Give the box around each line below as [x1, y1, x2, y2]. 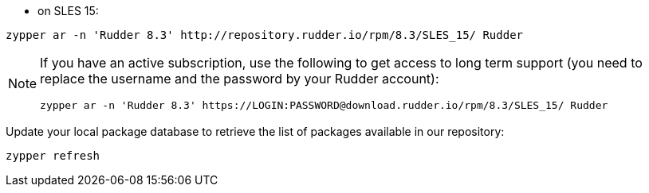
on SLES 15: [37, 4, 99, 17]
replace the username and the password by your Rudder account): [40, 71, 439, 87]
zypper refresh [6, 149, 100, 162]
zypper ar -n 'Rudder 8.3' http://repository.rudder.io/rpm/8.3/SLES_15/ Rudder [6, 29, 524, 41]
